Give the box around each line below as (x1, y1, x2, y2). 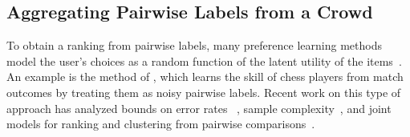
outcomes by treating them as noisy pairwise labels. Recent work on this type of (6, 83, 401, 100)
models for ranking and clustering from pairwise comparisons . (6, 115, 315, 132)
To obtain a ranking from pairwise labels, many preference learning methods (6, 37, 382, 54)
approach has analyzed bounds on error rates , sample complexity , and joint (6, 99, 392, 116)
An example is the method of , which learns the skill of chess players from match (6, 68, 404, 85)
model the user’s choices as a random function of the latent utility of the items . (6, 52, 402, 69)
